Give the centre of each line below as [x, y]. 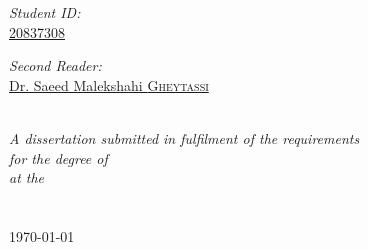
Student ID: [45, 12]
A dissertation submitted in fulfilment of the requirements [184, 137]
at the [27, 177]
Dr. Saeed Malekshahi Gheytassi [109, 84]
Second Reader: [55, 65]
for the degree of [58, 157]
